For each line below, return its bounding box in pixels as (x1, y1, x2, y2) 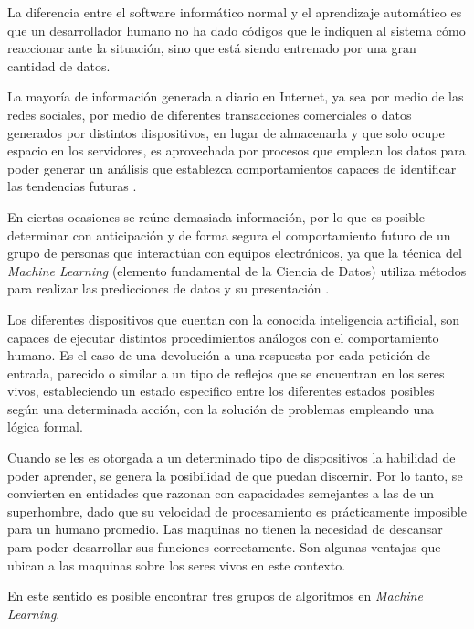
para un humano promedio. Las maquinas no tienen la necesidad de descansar (7, 519, 443, 538)
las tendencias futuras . (7, 176, 137, 196)
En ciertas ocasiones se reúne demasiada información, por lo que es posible (7, 207, 426, 226)
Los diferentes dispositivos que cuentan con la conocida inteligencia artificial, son (7, 309, 460, 328)
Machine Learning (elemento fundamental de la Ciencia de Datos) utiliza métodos (7, 261, 467, 280)
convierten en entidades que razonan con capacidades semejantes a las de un (7, 484, 435, 503)
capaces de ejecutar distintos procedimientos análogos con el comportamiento (7, 327, 439, 346)
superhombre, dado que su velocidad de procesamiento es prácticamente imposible (7, 501, 467, 520)
